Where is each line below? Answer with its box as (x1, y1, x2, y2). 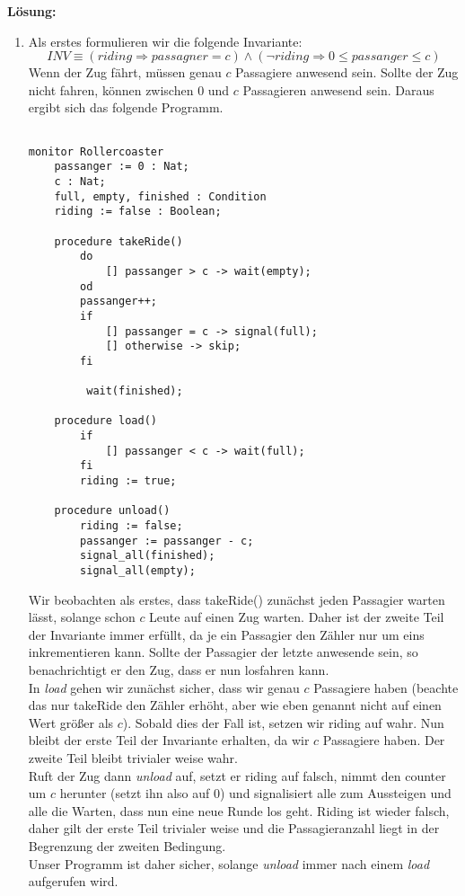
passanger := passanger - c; (80, 534, 254, 547)
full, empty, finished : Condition (54, 190, 267, 203)
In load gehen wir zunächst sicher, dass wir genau (28, 678, 300, 696)
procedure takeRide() (54, 235, 183, 248)
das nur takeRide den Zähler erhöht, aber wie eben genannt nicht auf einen (28, 696, 442, 714)
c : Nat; (54, 174, 106, 188)
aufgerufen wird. (28, 872, 118, 891)
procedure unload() (54, 504, 171, 518)
